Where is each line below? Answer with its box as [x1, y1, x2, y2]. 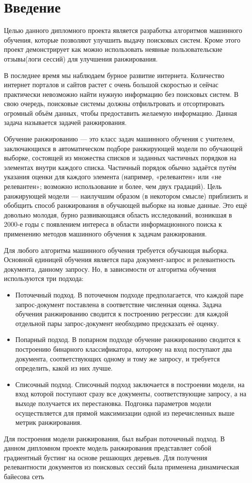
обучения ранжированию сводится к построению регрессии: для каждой [15, 309, 228, 319]
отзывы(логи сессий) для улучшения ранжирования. [4, 53, 158, 63]
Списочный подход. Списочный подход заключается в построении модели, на [15, 379, 245, 389]
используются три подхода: [4, 273, 84, 283]
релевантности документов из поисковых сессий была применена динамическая [4, 462, 239, 472]
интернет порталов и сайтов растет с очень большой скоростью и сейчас [4, 79, 219, 90]
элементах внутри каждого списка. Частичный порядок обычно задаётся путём [4, 162, 236, 172]
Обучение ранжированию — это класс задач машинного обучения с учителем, [4, 134, 235, 144]
